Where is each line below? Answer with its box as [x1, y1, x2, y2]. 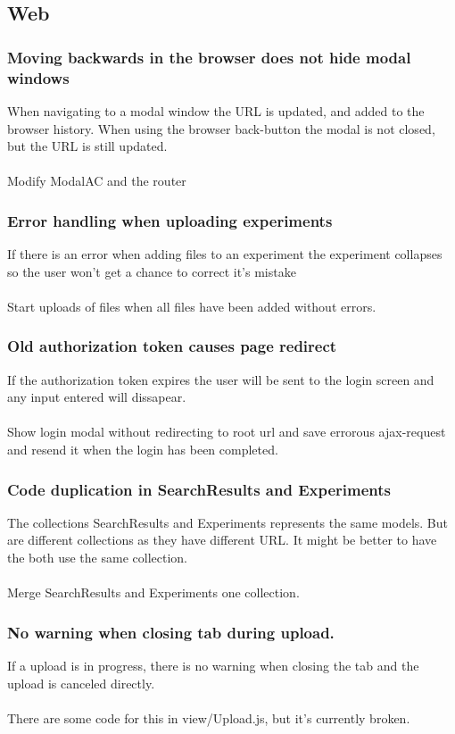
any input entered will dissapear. [7, 388, 186, 406]
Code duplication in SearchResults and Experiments [7, 478, 392, 500]
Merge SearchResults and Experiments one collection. [7, 583, 300, 602]
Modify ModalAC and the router [7, 171, 186, 190]
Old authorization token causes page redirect [7, 335, 337, 357]
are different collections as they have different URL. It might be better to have [7, 530, 437, 549]
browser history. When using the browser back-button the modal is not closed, [7, 119, 435, 138]
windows [7, 66, 70, 88]
